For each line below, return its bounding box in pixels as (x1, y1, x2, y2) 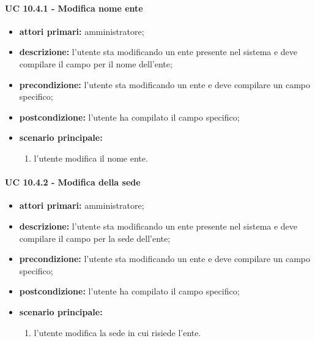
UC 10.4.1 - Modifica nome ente (5, 1, 143, 14)
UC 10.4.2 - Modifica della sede (5, 176, 141, 189)
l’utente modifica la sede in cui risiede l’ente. (34, 326, 201, 339)
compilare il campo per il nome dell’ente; (19, 57, 172, 70)
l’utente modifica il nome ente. (34, 151, 148, 164)
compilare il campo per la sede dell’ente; (19, 231, 171, 244)
